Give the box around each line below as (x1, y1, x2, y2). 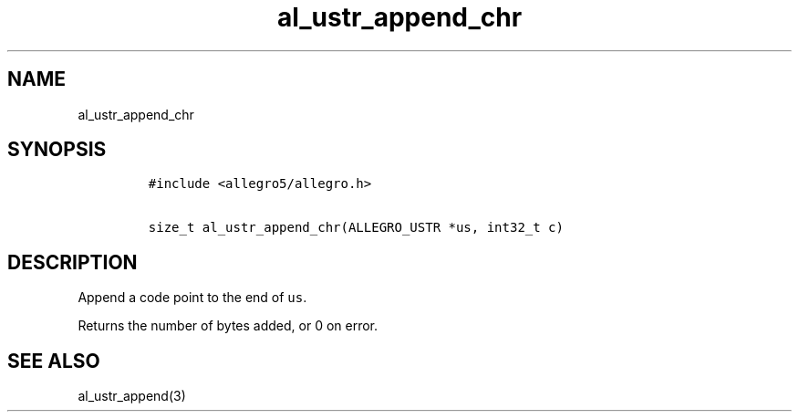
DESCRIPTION (7, 250, 138, 274)
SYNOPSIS (7, 138, 107, 162)
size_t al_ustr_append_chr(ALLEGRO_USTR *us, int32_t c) (148, 220, 564, 236)
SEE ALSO (7, 349, 100, 372)
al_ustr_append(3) (78, 388, 186, 404)
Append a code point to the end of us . (78, 289, 307, 306)
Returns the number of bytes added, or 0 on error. (78, 318, 379, 334)
